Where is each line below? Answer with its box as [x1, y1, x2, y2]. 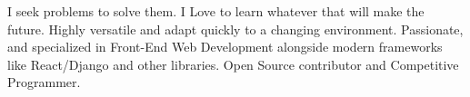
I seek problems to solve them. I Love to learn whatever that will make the [7, 2, 425, 20]
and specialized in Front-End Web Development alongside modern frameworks [7, 37, 443, 56]
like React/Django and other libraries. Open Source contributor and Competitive [7, 54, 459, 73]
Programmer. [7, 73, 81, 92]
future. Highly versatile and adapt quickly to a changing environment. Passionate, [7, 19, 464, 38]
